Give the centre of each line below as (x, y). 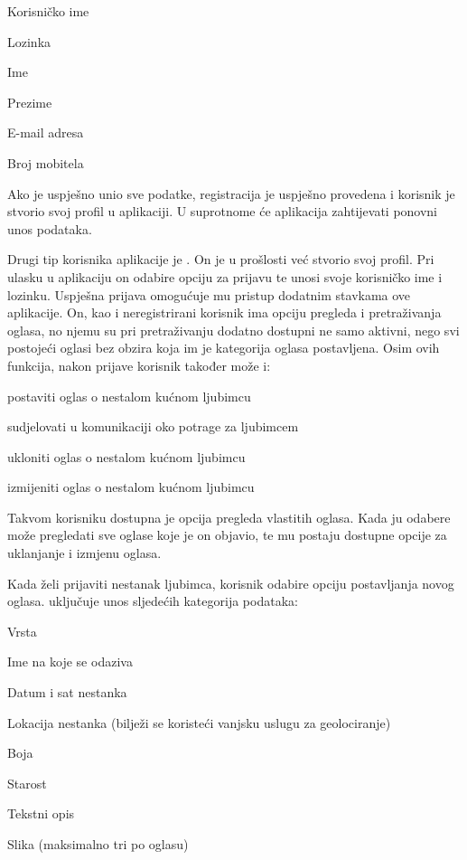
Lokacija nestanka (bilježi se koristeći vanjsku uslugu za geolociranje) (199, 722)
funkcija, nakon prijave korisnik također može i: (139, 365)
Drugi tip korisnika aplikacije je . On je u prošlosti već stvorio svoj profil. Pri (221, 259)
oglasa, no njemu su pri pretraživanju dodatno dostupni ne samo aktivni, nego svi (233, 330)
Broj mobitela (46, 162)
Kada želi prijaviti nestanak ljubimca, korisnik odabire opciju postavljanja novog (231, 583)
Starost (27, 783)
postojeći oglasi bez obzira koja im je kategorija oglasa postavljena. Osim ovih (224, 348)
